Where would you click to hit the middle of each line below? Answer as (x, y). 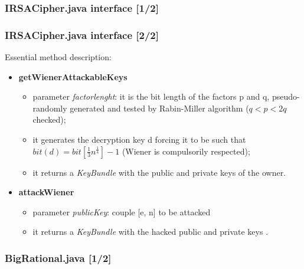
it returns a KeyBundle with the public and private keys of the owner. (159, 172)
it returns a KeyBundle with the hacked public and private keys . (151, 232)
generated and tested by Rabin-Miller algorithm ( (159, 108)
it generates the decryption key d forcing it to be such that (139, 140)
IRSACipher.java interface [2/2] (82, 35)
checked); (49, 119)
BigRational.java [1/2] (58, 257)
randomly (50, 108)
